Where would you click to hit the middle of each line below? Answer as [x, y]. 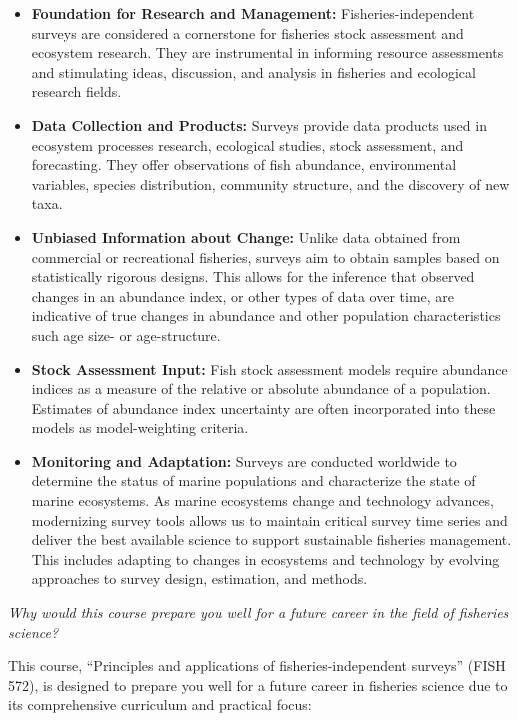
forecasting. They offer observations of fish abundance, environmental [244, 164]
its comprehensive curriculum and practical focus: [160, 704]
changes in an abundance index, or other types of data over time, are [243, 295]
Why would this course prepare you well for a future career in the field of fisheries [258, 612]
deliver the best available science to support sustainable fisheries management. [271, 539]
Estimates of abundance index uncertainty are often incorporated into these [263, 407]
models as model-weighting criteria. [140, 427]
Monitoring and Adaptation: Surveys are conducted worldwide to [244, 460]
